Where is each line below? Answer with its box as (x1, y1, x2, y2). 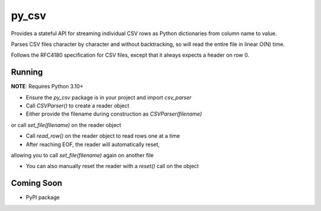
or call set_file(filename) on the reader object (11, 121, 121, 128)
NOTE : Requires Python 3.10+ (11, 83, 84, 90)
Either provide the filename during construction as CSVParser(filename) (26, 110, 202, 117)
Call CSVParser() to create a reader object (26, 102, 130, 110)
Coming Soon (11, 178, 62, 188)
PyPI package (26, 194, 60, 201)
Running (11, 67, 43, 77)
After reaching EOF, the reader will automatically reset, (26, 141, 160, 148)
